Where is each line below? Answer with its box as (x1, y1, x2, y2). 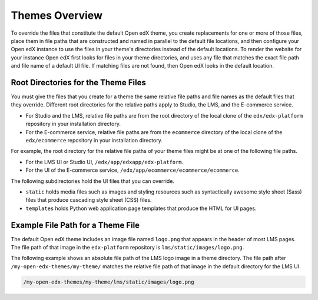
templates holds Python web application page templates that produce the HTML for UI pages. (25, 205, 257, 212)
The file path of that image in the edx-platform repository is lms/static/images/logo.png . (11, 244, 244, 251)
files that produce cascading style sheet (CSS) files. (25, 196, 152, 204)
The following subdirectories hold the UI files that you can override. (11, 177, 175, 185)
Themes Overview (11, 9, 103, 22)
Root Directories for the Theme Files (11, 77, 147, 88)
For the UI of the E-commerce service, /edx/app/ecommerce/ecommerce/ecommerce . (25, 166, 240, 174)
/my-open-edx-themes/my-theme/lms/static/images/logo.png (23, 278, 194, 285)
